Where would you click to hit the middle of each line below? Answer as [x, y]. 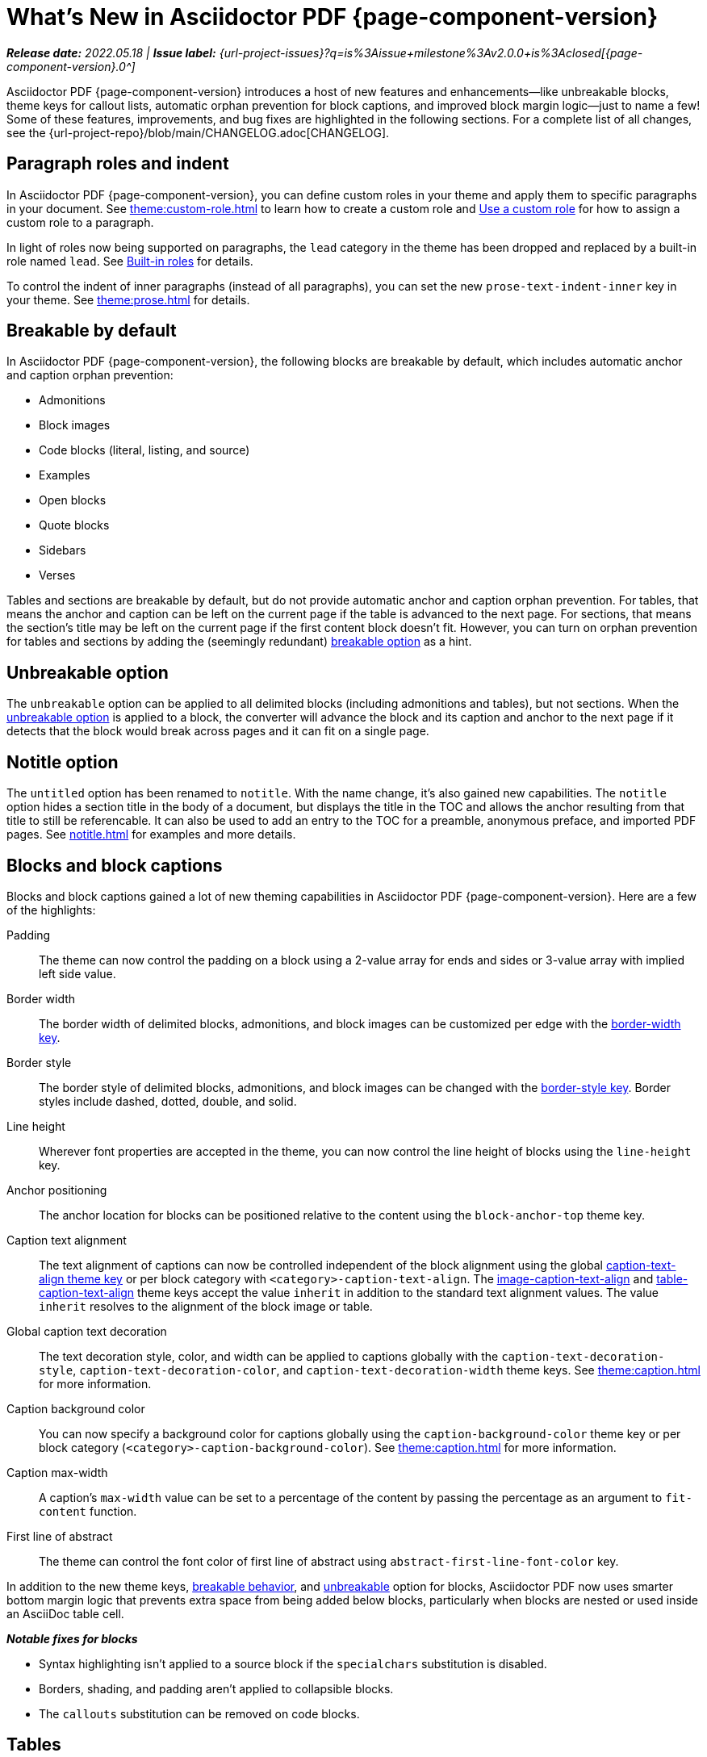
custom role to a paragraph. [80, 222]
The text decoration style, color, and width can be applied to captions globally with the [269, 1356]
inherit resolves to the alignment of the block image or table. [206, 1306]
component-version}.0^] [71, 66]
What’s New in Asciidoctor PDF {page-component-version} [333, 17]
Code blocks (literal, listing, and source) [144, 450]
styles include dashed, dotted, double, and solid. [168, 1101]
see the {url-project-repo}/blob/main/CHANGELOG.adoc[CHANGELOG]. [198, 132]
